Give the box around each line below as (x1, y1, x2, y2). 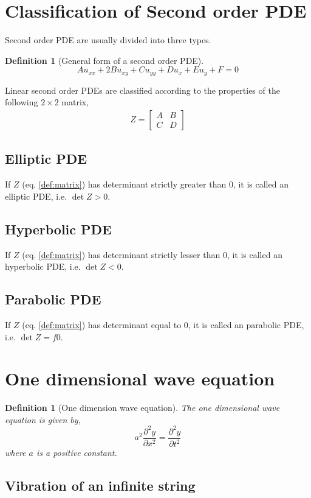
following (5, 96, 38, 108)
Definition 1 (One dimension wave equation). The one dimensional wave (5, 401, 280, 414)
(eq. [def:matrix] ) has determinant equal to (22, 318, 182, 331)
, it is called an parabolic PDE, (188, 318, 304, 331)
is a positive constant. (36, 446, 117, 459)
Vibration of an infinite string (5, 476, 196, 495)
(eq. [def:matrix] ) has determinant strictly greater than (22, 178, 227, 191)
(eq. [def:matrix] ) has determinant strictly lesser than (22, 248, 220, 261)
